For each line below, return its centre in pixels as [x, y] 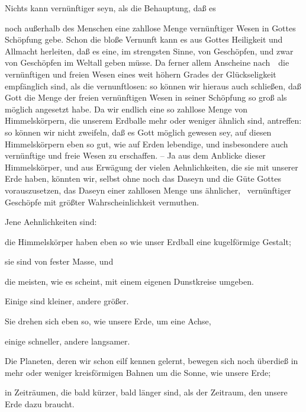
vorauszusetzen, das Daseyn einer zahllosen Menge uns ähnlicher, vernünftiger [148, 190]
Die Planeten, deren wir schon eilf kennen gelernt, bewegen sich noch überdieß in [152, 361]
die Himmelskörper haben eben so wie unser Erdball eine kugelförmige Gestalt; [148, 241]
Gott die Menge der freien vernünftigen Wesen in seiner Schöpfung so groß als [146, 97]
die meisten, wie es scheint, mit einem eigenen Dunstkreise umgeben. [129, 281]
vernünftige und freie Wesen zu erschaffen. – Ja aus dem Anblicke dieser [135, 155]
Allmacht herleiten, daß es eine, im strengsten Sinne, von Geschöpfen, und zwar [149, 51]
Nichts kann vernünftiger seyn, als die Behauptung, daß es [110, 8]
